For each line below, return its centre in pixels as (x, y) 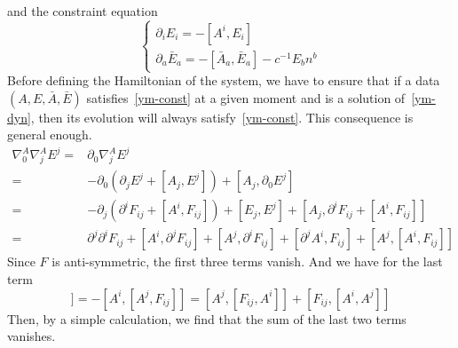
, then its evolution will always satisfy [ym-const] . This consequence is (222, 117)
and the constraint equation (83, 11)
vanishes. (32, 336)
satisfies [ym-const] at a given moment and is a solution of (246, 97)
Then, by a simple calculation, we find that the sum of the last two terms (207, 318)
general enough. (50, 134)
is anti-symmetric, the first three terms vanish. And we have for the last (247, 261)
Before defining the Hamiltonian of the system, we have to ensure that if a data (224, 80)
